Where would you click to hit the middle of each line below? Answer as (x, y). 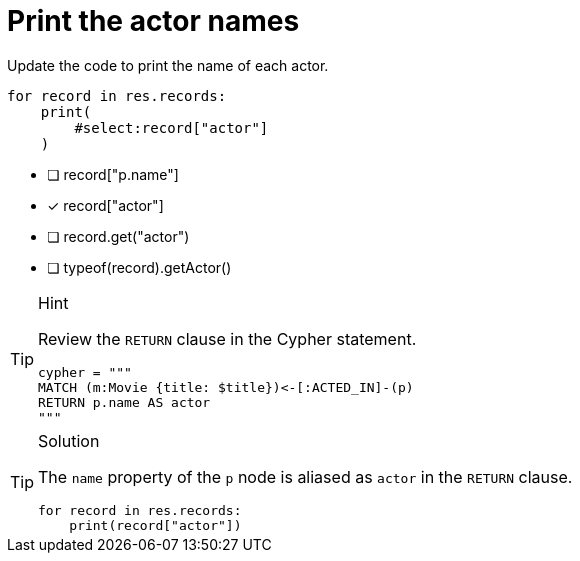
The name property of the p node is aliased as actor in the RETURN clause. (305, 476)
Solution (69, 440)
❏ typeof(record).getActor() (139, 267)
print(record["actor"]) (155, 525)
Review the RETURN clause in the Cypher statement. (227, 338)
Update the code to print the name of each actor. (168, 65)
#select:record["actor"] (171, 127)
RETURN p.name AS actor (124, 402)
